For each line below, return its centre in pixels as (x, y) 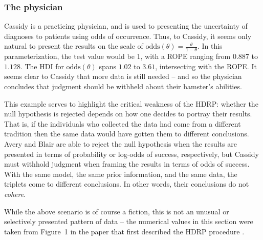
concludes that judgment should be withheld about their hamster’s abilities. (123, 86)
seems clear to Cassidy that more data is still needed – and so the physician (123, 76)
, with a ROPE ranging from (185, 56)
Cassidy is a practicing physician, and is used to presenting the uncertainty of (126, 26)
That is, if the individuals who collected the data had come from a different (123, 123)
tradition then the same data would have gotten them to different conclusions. (127, 134)
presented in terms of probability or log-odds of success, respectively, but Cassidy (131, 154)
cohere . (15, 194)
